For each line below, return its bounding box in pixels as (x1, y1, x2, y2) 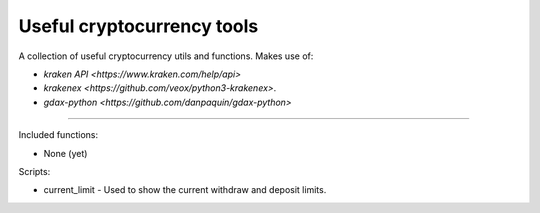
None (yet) (43, 147, 88, 159)
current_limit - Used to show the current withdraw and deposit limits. (43, 184, 327, 196)
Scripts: (18, 165, 51, 177)
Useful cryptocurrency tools (18, 15, 259, 37)
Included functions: (18, 129, 99, 141)
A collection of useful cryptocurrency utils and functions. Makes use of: (18, 50, 314, 62)
